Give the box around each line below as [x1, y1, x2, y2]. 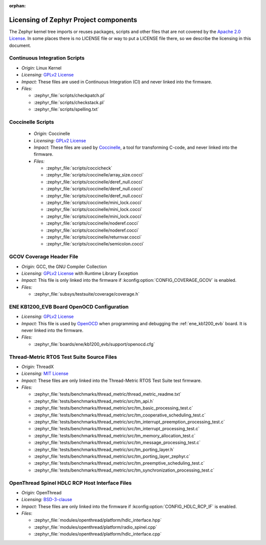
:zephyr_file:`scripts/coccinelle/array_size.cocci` [46, 172, 144, 178]
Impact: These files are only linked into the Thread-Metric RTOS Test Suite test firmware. [21, 377, 202, 383]
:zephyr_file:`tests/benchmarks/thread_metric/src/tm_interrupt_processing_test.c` [33, 426, 199, 432]
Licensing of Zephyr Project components [9, 15, 137, 24]
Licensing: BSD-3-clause [21, 497, 72, 503]
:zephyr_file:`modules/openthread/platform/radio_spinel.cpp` [33, 524, 157, 530]
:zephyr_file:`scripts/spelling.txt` [33, 106, 99, 112]
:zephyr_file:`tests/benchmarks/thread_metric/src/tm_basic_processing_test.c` [33, 405, 193, 411]
